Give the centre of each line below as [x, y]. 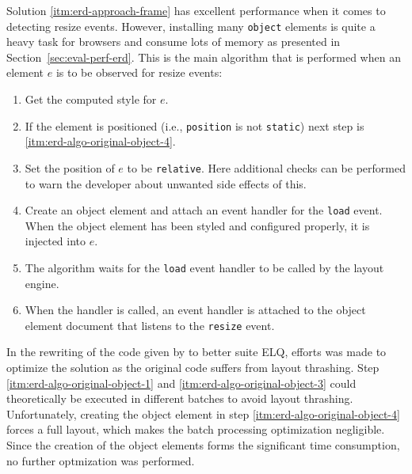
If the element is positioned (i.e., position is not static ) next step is [195, 125]
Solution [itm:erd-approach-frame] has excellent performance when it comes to [196, 10]
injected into [55, 241]
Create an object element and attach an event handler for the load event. [204, 210]
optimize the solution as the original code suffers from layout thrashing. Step [193, 368]
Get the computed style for [91, 99]
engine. [42, 283]
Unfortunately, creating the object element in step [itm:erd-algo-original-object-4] [203, 413]
